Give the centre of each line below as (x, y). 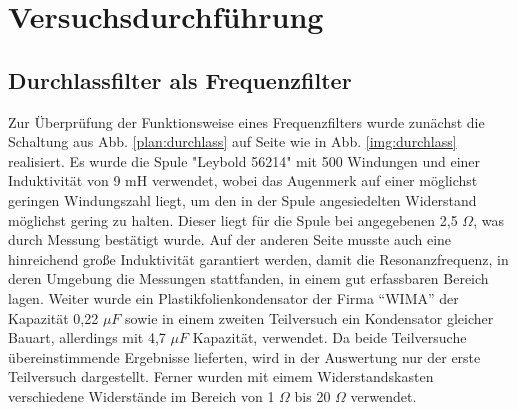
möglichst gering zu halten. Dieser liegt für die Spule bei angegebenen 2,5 (233, 219)
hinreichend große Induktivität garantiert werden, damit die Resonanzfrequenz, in (258, 258)
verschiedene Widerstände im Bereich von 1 (141, 395)
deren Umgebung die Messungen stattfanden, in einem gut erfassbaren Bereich (248, 278)
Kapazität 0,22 (53, 317)
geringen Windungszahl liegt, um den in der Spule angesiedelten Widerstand (242, 199)
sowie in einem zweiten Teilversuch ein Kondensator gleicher (309, 317)
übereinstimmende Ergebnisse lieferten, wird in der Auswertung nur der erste (244, 356)
